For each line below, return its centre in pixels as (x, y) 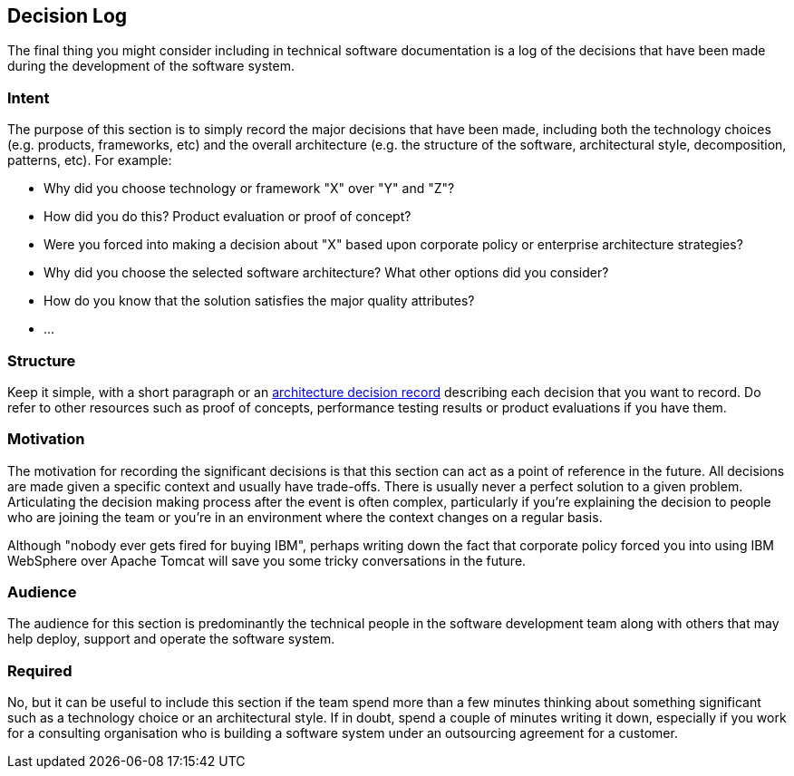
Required (40, 670)
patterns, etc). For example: (90, 160)
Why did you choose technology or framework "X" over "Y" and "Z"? (249, 189)
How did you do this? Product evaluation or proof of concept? (228, 217)
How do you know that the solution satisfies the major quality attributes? (259, 301)
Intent (29, 97)
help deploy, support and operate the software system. (171, 639)
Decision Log (68, 16)
